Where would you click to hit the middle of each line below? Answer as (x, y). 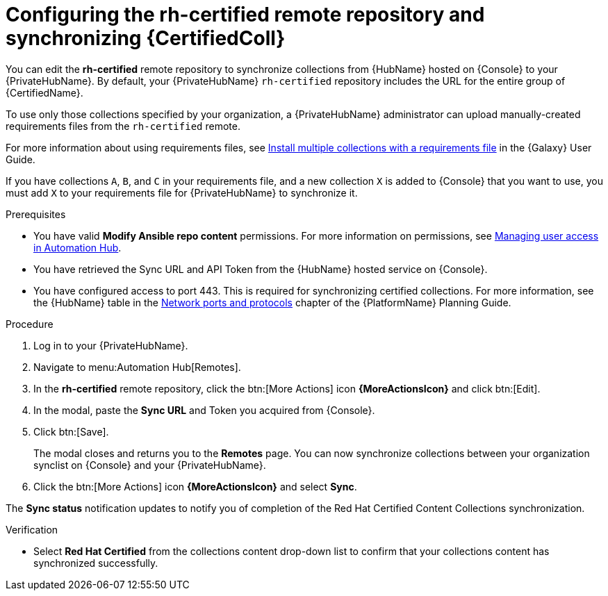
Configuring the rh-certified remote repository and (245, 15)
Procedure (30, 324)
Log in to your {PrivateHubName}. (111, 345)
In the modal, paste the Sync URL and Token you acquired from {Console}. (204, 410)
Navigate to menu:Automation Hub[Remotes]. (137, 367)
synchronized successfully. (96, 563)
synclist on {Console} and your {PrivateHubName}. (150, 465)
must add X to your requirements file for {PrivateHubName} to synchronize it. (182, 192)
